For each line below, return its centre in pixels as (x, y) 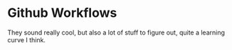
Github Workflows (62, 13)
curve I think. (27, 39)
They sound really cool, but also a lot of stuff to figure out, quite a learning (116, 32)
